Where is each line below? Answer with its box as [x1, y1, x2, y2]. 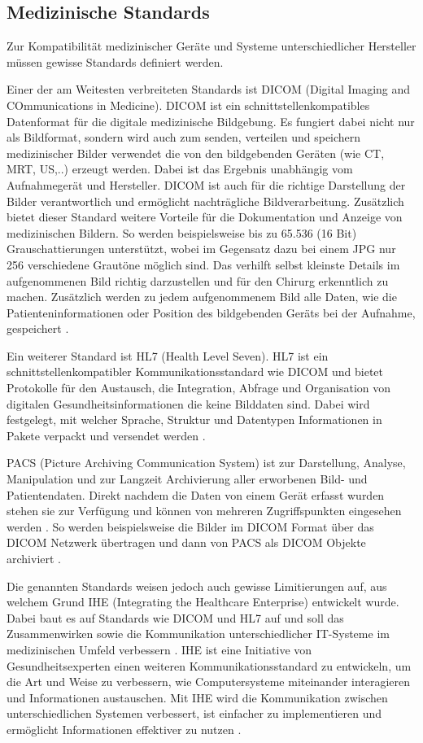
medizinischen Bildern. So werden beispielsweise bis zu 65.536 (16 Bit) [7, 224, 357, 241]
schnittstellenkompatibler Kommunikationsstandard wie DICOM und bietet [7, 363, 384, 380]
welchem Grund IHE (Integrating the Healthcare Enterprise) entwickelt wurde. [7, 593, 399, 610]
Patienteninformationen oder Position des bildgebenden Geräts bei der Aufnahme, [7, 304, 416, 321]
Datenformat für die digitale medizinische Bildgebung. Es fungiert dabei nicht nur [7, 112, 415, 129]
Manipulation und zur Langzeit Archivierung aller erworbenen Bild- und [7, 470, 368, 487]
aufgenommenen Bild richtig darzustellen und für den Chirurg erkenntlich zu [7, 272, 389, 289]
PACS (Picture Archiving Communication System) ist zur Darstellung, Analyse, [7, 454, 406, 471]
